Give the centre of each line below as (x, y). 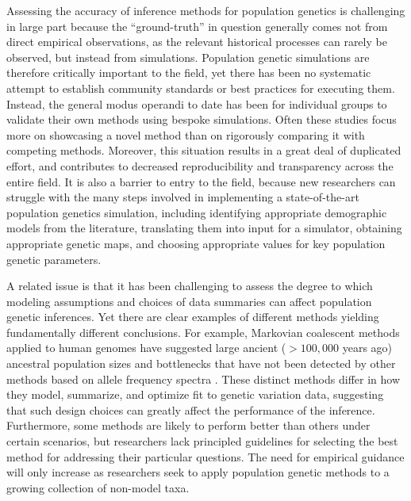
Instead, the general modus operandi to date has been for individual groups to (197, 103)
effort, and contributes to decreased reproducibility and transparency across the (200, 165)
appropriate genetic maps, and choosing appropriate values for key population (196, 243)
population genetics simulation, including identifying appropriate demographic (197, 212)
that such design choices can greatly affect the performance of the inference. (191, 409)
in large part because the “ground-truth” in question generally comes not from (197, 26)
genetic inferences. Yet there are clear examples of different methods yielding (193, 317)
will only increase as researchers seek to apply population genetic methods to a (198, 472)
